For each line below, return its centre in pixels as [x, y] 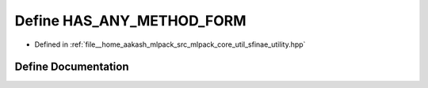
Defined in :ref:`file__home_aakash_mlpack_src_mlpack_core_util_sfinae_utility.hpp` [170, 44]
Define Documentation [72, 67]
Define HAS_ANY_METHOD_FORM [130, 21]
